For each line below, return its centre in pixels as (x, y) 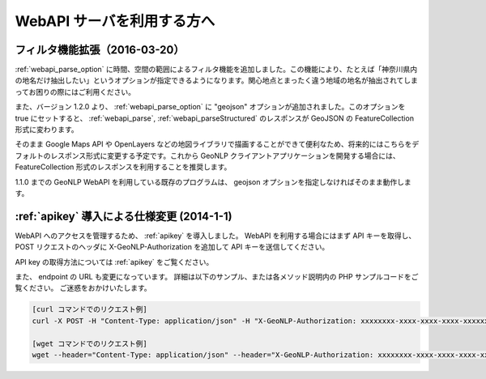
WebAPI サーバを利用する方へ (115, 21)
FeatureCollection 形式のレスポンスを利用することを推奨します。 (123, 167)
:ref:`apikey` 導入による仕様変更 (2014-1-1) (124, 216)
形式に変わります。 (47, 130)
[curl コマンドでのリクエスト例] (90, 309)
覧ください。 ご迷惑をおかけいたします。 (83, 288)
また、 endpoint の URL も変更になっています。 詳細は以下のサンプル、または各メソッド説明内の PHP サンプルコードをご (217, 277)
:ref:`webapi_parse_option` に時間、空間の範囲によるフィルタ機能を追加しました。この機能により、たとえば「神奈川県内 (216, 70)
